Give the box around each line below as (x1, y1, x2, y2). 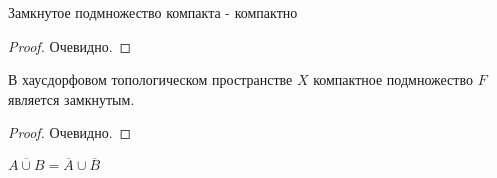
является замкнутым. (8, 88, 135, 109)
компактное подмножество (313, 69, 473, 90)
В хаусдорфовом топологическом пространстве (8, 69, 293, 90)
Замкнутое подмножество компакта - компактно (8, 2, 298, 22)
